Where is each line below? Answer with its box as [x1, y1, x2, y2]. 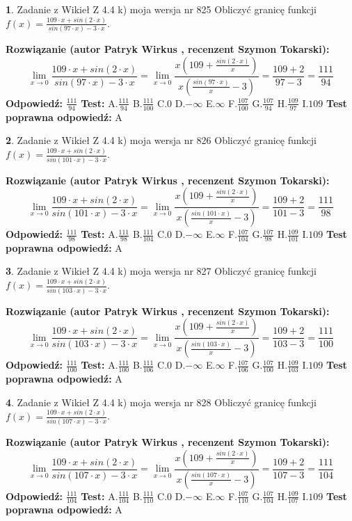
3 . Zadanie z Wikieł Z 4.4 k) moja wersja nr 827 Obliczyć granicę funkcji [6, 264, 317, 278]
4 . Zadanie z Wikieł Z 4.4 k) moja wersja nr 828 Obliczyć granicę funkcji [6, 394, 317, 409]
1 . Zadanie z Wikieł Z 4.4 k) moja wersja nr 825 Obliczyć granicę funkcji [6, 2, 317, 16]
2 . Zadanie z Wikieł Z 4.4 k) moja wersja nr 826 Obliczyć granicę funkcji [6, 133, 317, 147]
